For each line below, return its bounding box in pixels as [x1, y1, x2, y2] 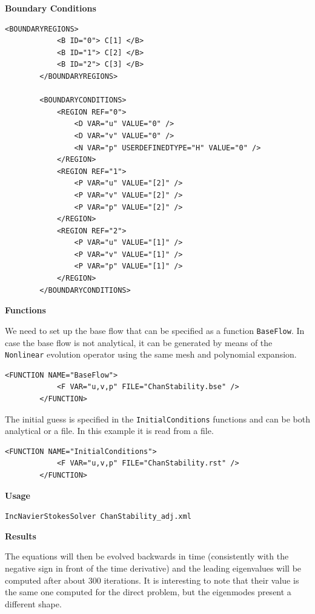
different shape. [5, 597, 62, 610]
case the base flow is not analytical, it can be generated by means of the [5, 336, 273, 349]
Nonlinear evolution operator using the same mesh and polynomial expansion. [5, 348, 297, 361]
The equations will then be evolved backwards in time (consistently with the [5, 550, 289, 562]
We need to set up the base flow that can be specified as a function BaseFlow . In [5, 324, 305, 336]
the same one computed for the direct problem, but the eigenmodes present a [5, 586, 291, 598]
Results [5, 529, 36, 542]
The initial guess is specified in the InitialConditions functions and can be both [5, 412, 310, 425]
